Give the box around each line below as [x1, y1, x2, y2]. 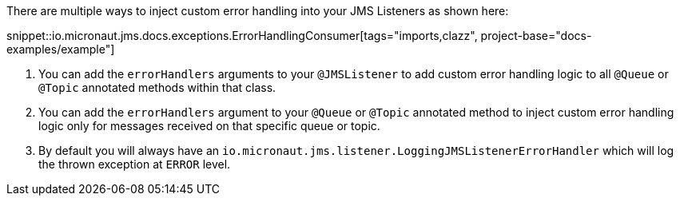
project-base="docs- [480, 29, 592, 42]
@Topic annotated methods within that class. [38, 81, 276, 94]
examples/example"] [6, 42, 115, 56]
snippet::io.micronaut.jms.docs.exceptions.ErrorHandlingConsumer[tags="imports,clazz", [6, 29, 478, 42]
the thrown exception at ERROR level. [38, 157, 231, 171]
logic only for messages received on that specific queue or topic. [38, 119, 380, 133]
